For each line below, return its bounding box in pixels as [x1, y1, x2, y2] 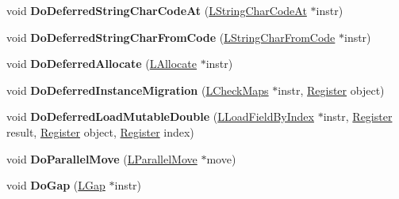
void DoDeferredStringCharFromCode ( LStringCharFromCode [6, 28, 336, 45]
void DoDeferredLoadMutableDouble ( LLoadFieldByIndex [6, 108, 314, 125]
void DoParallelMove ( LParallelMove [6, 150, 198, 167]
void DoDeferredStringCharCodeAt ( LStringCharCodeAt [6, 2, 307, 18]
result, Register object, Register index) [6, 123, 194, 140]
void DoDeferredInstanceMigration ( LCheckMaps [6, 81, 269, 98]
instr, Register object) [278, 81, 385, 98]
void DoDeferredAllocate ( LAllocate [6, 55, 197, 72]
